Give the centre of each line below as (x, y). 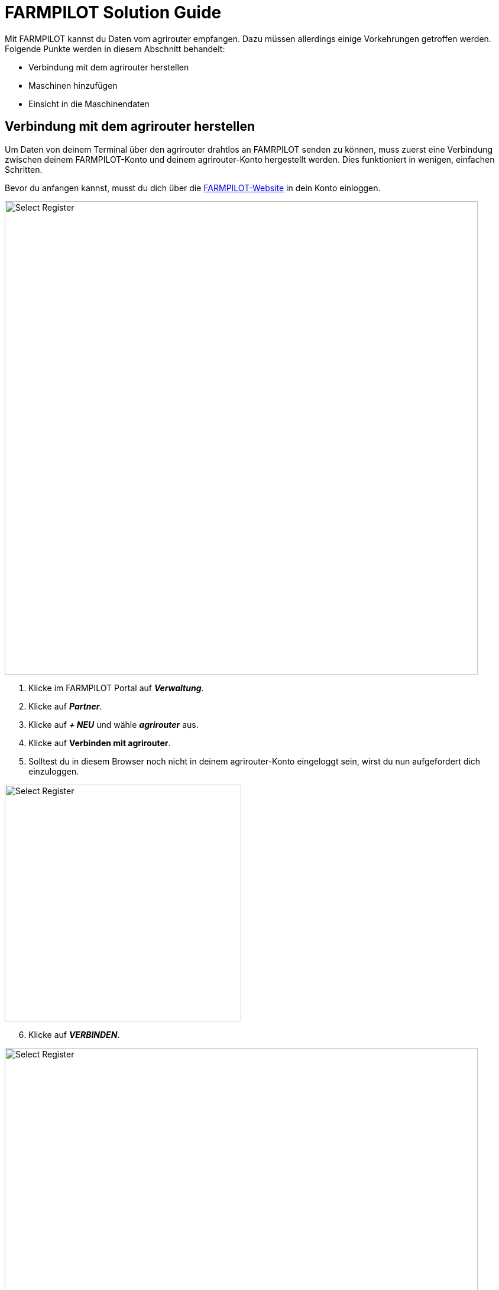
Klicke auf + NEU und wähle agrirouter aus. (114, 724)
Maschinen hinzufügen (73, 85)
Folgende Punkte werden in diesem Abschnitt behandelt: (115, 49)
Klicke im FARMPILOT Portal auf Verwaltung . (116, 688)
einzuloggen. (54, 771)
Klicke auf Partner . (65, 706)
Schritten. (24, 169)
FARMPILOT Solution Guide (113, 12)
